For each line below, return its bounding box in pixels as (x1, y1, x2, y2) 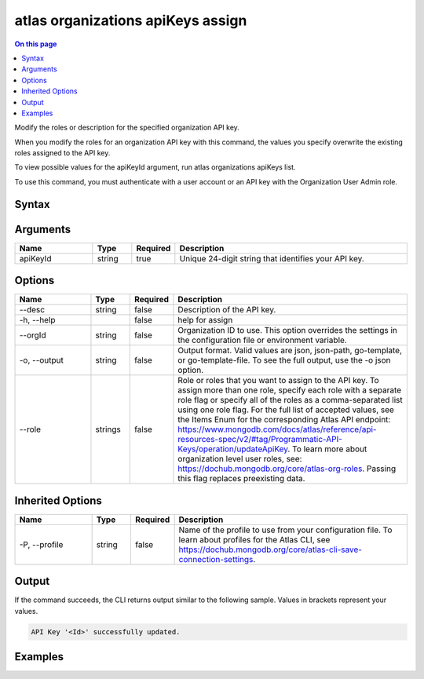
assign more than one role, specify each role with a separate (177, 385, 402, 396)
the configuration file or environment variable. (177, 334, 347, 345)
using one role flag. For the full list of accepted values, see (177, 404, 394, 415)
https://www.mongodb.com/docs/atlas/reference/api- (177, 424, 377, 435)
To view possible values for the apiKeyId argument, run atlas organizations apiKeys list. (14, 162, 296, 172)
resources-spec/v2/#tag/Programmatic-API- (177, 434, 343, 445)
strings (95, 424, 121, 435)
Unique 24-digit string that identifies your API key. (179, 253, 364, 264)
